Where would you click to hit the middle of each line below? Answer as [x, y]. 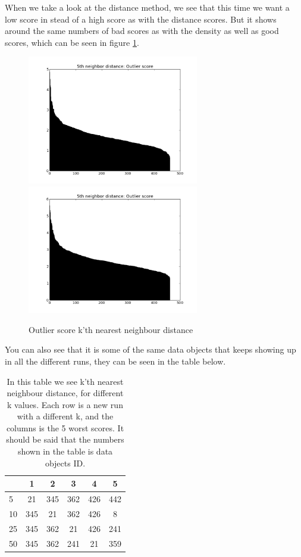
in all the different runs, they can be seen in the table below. [115, 361]
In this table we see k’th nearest [65, 381]
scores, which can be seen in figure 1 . [72, 42]
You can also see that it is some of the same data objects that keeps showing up [150, 349]
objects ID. [65, 463]
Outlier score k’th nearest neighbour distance [111, 329]
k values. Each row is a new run [65, 404]
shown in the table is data [65, 451]
